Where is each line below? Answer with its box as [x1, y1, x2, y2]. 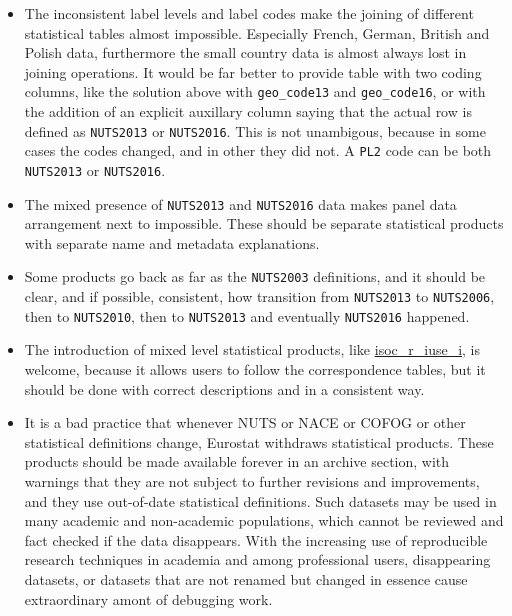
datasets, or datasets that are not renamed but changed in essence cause [24, 568, 468, 589]
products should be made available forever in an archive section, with [24, 451, 450, 472]
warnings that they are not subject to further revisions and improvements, [24, 470, 480, 491]
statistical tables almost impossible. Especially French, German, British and [24, 22, 490, 43]
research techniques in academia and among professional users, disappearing [24, 549, 491, 570]
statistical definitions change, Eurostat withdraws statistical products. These [24, 431, 494, 452]
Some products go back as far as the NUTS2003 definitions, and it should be [24, 266, 486, 287]
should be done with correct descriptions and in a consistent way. [24, 378, 425, 399]
